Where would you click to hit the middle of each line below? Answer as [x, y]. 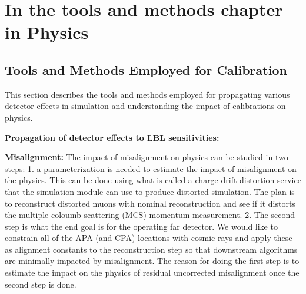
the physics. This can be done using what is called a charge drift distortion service [153, 180]
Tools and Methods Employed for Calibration [146, 69]
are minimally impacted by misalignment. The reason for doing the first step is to [152, 261]
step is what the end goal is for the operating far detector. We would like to [141, 226]
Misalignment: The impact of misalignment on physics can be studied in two [147, 157]
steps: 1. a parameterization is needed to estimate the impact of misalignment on [151, 168]
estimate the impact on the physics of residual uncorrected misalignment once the [152, 272]
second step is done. [41, 284]
